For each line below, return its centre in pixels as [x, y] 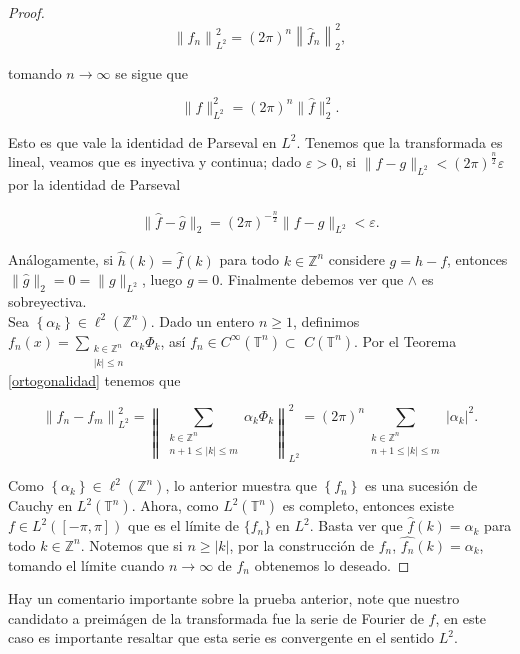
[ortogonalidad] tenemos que [94, 379]
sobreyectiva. [47, 300]
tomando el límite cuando [86, 564]
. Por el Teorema [405, 340]
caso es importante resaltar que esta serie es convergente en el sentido [221, 637]
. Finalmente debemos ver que [311, 279]
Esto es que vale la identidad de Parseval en [142, 141]
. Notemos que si [131, 544]
